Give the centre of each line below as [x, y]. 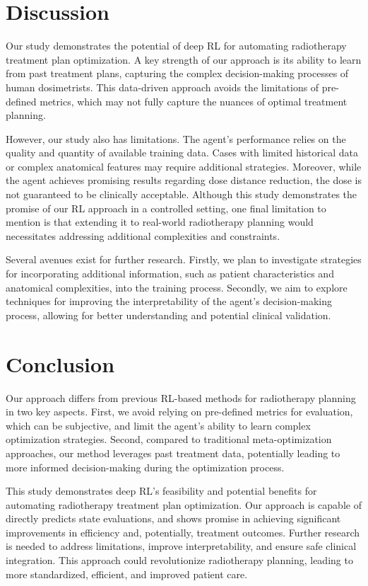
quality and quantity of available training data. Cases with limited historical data [182, 153]
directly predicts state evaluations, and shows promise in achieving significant [173, 518]
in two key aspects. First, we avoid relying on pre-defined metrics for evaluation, [179, 412]
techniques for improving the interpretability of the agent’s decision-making [169, 301]
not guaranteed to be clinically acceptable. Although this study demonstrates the [182, 194]
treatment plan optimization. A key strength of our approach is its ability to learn [184, 59]
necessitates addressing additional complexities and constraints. [143, 235]
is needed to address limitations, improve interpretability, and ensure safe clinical [181, 546]
